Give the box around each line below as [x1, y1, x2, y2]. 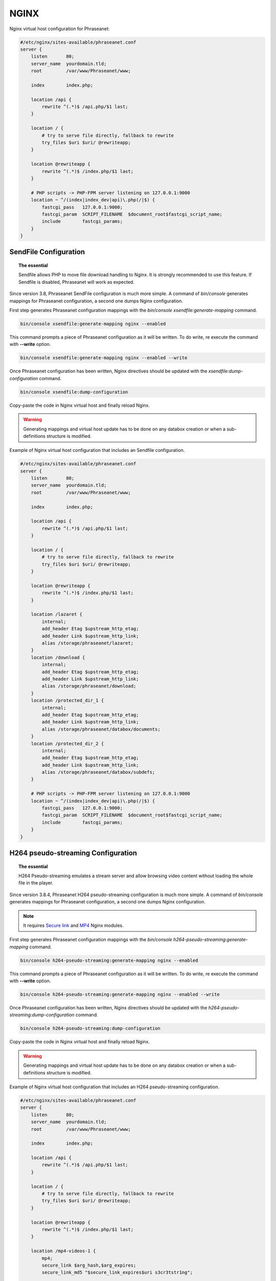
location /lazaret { [31, 611, 83, 617]
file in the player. [18, 880, 54, 886]
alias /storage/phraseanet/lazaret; [41, 640, 134, 646]
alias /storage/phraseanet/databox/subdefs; [41, 769, 155, 775]
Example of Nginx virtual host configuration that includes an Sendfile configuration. [9, 447, 185, 453]
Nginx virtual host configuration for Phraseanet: [9, 26, 110, 32]
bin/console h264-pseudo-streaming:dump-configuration [20, 1025, 160, 1031]
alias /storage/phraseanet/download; [41, 683, 136, 689]
